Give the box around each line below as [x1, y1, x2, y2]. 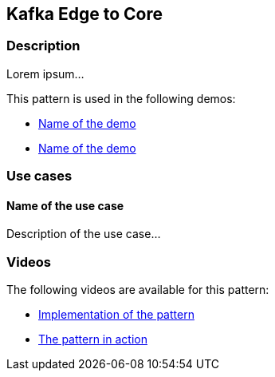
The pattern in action [38, 332, 147, 347]
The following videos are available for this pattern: [6, 283, 269, 297]
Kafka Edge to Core [6, 4, 163, 24]
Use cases [6, 168, 73, 185]
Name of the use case [6, 198, 124, 212]
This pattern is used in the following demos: [6, 91, 236, 105]
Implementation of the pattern [38, 308, 194, 322]
